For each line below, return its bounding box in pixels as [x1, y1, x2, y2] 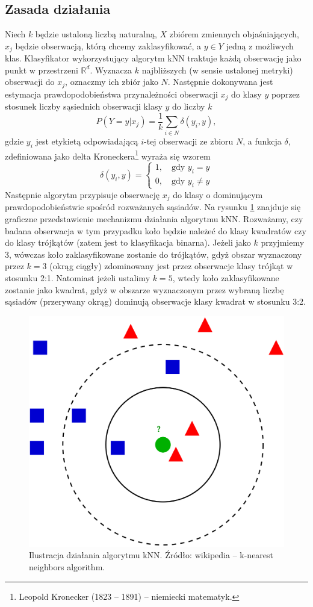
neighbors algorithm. [29, 560, 105, 573]
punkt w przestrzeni [5, 63, 78, 76]
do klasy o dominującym [173, 188, 263, 201]
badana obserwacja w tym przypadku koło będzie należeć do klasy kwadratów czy [5, 224, 306, 237]
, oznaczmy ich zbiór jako [65, 75, 158, 88]
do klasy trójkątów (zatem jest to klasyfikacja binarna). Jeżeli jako [5, 236, 251, 249]
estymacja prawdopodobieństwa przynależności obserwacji [5, 87, 218, 100]
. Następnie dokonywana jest [167, 75, 273, 88]
